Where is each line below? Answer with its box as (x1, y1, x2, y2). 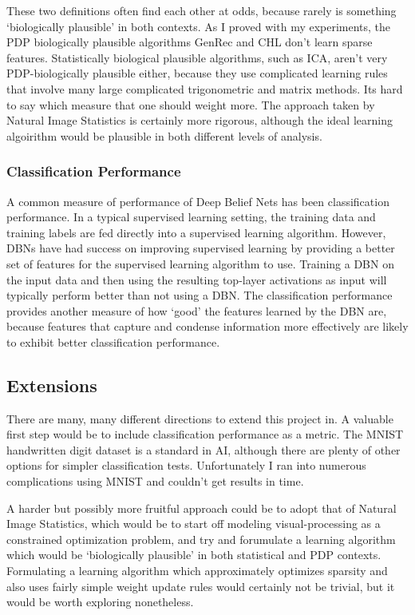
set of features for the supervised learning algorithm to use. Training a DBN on (6, 255, 394, 272)
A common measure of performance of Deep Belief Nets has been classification (6, 192, 389, 209)
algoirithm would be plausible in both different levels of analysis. (6, 127, 322, 144)
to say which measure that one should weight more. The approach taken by (6, 96, 375, 113)
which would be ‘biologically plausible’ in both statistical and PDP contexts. (6, 546, 381, 563)
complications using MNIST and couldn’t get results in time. (6, 473, 304, 490)
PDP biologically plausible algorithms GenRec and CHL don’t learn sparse (6, 34, 373, 50)
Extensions (6, 372, 97, 397)
